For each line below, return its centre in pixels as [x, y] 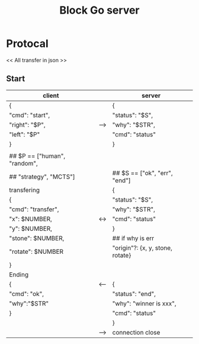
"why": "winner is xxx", [144, 303]
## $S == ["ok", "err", [142, 173]
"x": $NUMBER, [31, 219]
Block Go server [99, 10]
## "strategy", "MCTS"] [42, 177]
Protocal [27, 44]
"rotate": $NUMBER [36, 251]
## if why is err [133, 238]
